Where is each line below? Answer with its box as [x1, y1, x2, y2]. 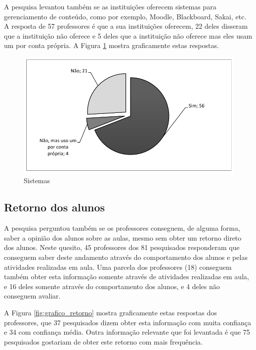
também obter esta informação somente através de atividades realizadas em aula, [4, 271, 249, 282]
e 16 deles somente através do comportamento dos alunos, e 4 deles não [4, 281, 220, 291]
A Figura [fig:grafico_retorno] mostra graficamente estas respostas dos [4, 307, 217, 317]
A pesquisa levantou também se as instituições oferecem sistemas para [4, 1, 216, 11]
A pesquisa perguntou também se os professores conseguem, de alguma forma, [4, 223, 240, 233]
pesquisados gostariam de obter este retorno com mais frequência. [4, 336, 203, 347]
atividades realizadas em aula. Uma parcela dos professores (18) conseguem [4, 261, 232, 272]
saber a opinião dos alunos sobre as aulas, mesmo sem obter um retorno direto [4, 232, 242, 243]
